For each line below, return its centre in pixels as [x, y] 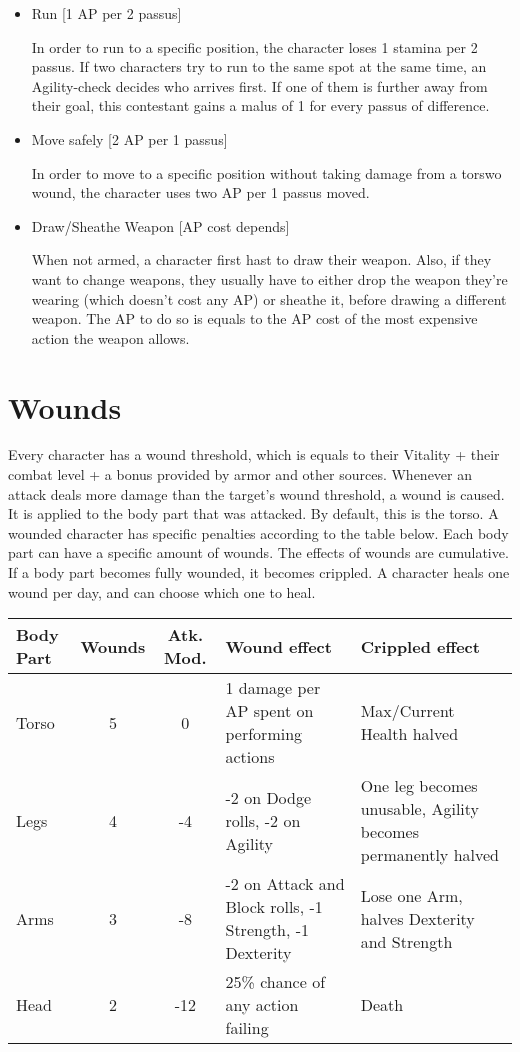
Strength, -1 [267, 930]
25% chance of [275, 982]
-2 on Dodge [268, 797]
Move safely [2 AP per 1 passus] [129, 138]
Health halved [409, 734]
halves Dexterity [417, 918]
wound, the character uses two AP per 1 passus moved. [200, 192]
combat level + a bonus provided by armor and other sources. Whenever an [240, 474]
